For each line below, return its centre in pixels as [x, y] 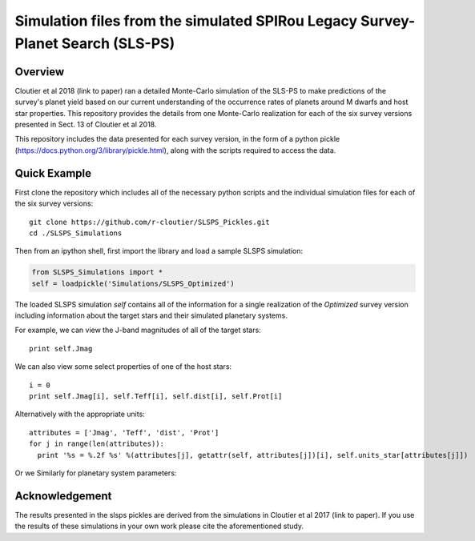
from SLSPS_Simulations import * [97, 273]
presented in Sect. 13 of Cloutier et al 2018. [86, 125]
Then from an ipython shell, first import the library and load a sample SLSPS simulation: [159, 251]
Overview [40, 72]
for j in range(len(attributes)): [97, 444]
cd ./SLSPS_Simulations [76, 233]
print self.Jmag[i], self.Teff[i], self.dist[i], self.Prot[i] [156, 396]
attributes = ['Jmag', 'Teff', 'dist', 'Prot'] [124, 433]
